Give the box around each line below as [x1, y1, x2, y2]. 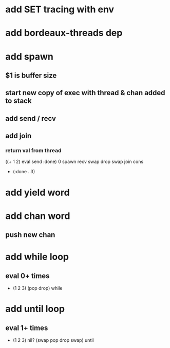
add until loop [5, 303, 65, 315]
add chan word [5, 210, 70, 222]
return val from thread [5, 147, 62, 154]
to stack [5, 97, 32, 105]
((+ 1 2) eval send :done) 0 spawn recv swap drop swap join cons [5, 158, 144, 165]
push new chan [5, 230, 55, 240]
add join [5, 132, 32, 140]
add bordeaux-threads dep [5, 27, 123, 39]
